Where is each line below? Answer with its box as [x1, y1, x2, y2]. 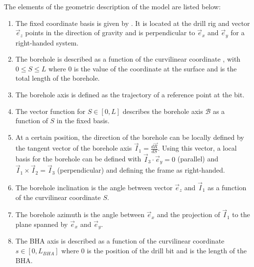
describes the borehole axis [122, 106, 203, 116]
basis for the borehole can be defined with [15, 154, 141, 164]
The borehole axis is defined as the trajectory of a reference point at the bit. [15, 89, 245, 100]
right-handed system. [15, 37, 79, 47]
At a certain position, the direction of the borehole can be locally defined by [15, 132, 244, 142]
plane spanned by [15, 219, 68, 229]
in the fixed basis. [56, 115, 110, 126]
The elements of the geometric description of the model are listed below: [4, 1, 221, 11]
